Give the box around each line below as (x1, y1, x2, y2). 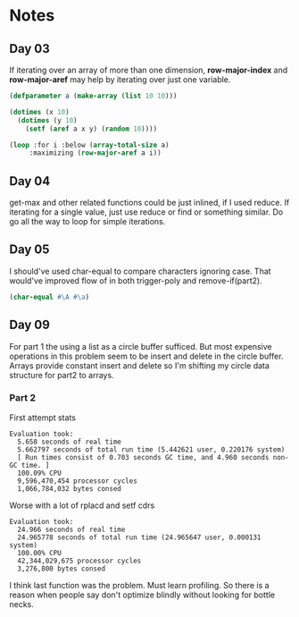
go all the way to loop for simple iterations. (9, 216, 166, 227)
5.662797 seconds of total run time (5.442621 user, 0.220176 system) (17, 444, 286, 454)
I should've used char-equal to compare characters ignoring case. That (9, 266, 271, 276)
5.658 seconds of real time (17, 437, 122, 446)
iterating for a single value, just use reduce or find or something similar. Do (9, 207, 284, 217)
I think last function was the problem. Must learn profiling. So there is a (9, 579, 270, 590)
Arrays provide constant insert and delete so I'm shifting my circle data (9, 359, 270, 371)
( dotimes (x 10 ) (9, 107, 70, 116)
